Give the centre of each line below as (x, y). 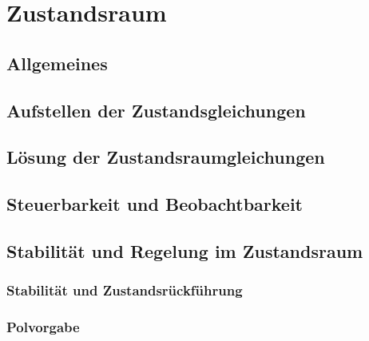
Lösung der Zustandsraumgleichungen (166, 157)
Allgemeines (57, 63)
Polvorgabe (43, 327)
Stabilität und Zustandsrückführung (125, 290)
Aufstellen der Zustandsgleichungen (156, 110)
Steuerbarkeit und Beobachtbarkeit (155, 204)
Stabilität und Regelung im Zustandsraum (185, 250)
